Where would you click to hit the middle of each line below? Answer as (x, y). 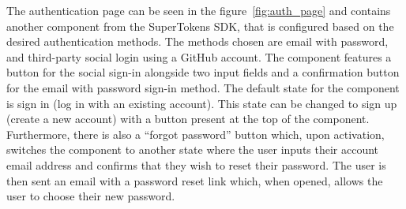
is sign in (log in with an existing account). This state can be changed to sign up (202, 103)
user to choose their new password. (91, 196)
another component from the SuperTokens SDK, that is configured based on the (200, 26)
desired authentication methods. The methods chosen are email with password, (197, 41)
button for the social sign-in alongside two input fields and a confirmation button (203, 72)
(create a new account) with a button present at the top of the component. (188, 119)
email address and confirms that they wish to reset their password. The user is (196, 164)
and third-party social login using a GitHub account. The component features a (199, 56)
